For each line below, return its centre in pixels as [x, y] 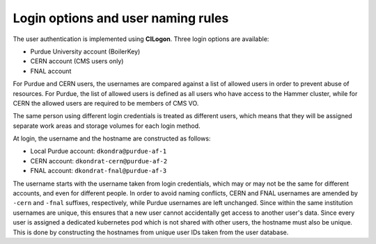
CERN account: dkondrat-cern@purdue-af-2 [99, 161]
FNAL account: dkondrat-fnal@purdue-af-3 [99, 171]
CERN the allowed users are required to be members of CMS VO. [106, 103]
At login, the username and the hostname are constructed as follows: [112, 138]
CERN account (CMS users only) [77, 61]
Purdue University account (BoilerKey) [85, 51]
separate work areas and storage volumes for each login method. [107, 126]
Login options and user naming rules [121, 18]
